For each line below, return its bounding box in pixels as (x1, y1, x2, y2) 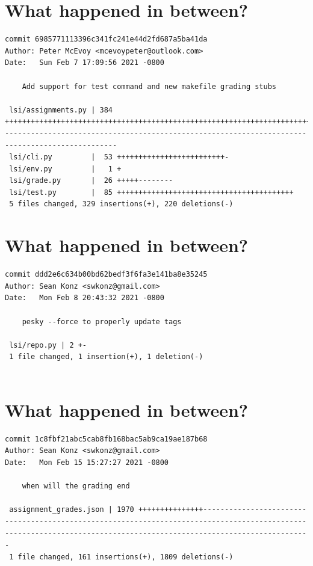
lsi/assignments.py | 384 (9, 105, 113, 114)
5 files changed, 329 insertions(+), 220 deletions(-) (9, 200, 234, 209)
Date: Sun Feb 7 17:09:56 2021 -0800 (5, 58, 164, 67)
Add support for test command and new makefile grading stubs (22, 82, 277, 91)
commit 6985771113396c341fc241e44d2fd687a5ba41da (5, 35, 208, 44)
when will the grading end (22, 482, 130, 490)
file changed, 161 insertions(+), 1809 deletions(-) (17, 552, 234, 561)
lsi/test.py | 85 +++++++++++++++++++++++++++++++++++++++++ (9, 188, 294, 197)
